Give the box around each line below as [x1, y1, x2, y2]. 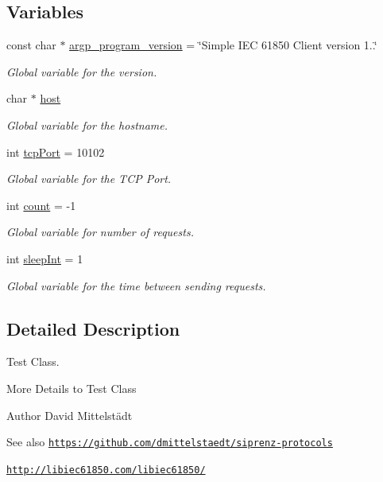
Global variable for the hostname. [6, 116, 168, 133]
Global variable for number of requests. [6, 224, 194, 240]
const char [6, 37, 56, 53]
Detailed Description [6, 316, 180, 340]
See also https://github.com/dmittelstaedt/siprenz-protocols [6, 433, 333, 450]
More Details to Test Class [6, 379, 137, 396]
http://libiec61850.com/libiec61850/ [6, 464, 206, 476]
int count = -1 [6, 196, 76, 213]
